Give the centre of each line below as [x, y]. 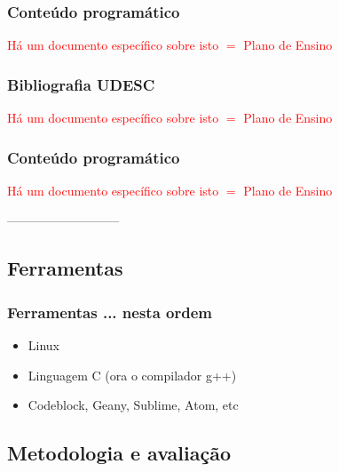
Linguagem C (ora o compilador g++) [132, 375]
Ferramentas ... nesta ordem [110, 312]
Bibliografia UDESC [81, 84]
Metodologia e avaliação [119, 453]
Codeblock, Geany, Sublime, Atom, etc [133, 405]
